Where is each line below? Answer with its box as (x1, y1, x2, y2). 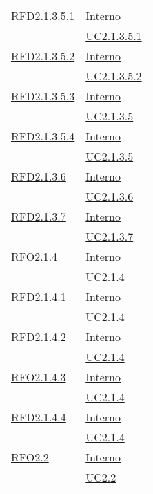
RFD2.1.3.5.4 (11, 128, 75, 144)
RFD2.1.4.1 (11, 289, 66, 304)
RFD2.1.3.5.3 (11, 88, 75, 104)
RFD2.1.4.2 (11, 329, 66, 345)
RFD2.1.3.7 (11, 208, 66, 224)
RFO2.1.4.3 (11, 369, 66, 385)
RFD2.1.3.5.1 (11, 8, 75, 24)
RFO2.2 (11, 449, 49, 465)
